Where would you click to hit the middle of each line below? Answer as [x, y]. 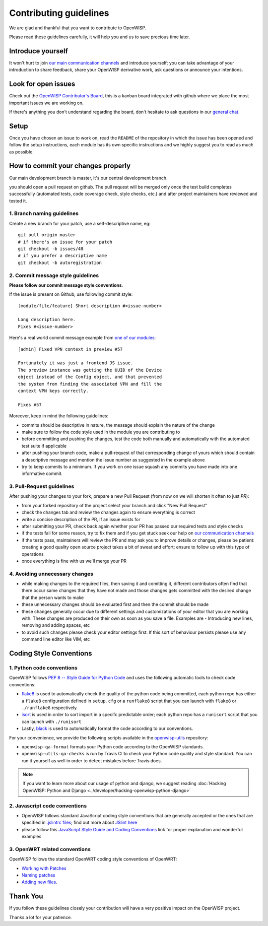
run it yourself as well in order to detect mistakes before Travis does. [92, 761]
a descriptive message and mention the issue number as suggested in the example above [113, 460]
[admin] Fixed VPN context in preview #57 [70, 349]
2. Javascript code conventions [48, 805]
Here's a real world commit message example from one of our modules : [83, 338]
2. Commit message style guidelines [54, 275]
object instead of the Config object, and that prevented [90, 377]
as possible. [22, 152]
